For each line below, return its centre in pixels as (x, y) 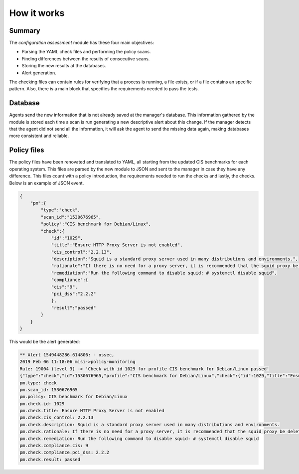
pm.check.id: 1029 (42, 403)
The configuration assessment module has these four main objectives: (82, 43)
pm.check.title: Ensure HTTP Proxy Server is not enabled (92, 411)
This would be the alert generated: (45, 341)
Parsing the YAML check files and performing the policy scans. (86, 52)
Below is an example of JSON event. (47, 183)
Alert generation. (39, 73)
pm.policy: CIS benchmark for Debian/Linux (74, 397)
